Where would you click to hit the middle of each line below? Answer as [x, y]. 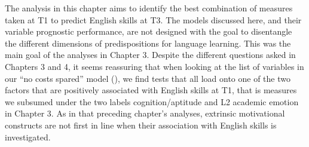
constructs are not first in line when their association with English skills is [141, 125]
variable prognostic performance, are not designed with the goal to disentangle [149, 31]
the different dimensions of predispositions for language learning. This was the [148, 43]
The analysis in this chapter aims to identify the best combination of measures [149, 8]
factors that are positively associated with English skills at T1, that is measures [151, 90]
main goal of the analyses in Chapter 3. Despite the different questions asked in [150, 55]
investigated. [28, 137]
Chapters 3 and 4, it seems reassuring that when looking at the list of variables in [154, 66]
